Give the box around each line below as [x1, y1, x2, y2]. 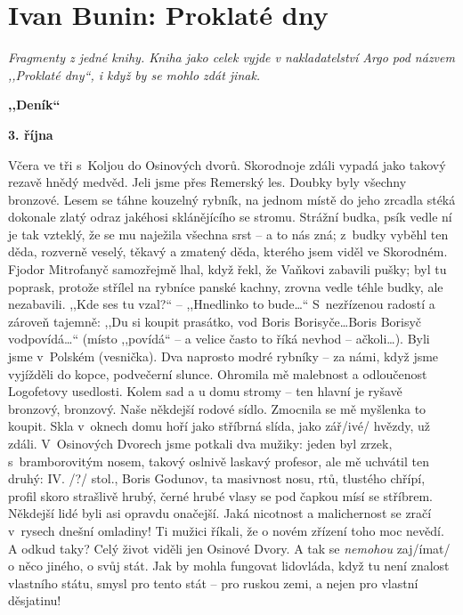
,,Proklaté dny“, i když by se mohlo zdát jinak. [8, 65, 261, 84]
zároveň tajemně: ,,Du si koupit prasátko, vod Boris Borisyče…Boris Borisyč [8, 312, 422, 330]
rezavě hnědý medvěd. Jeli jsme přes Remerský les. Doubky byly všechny [8, 173, 407, 191]
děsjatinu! [8, 591, 61, 610]
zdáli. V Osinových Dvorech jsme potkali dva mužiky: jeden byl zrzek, [8, 434, 393, 452]
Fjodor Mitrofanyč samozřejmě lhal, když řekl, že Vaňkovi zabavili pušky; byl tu [8, 260, 447, 279]
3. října [8, 125, 53, 143]
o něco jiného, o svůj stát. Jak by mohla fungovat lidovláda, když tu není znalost [8, 556, 450, 575]
